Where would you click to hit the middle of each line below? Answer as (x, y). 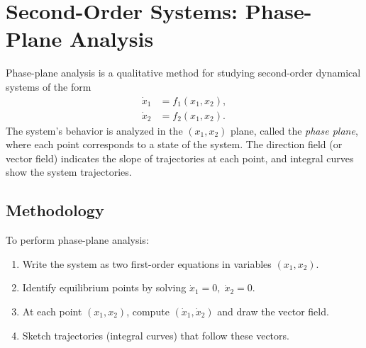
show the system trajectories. (69, 172)
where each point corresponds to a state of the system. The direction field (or (174, 144)
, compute (148, 311)
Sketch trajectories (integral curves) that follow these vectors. (156, 335)
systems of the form (49, 86)
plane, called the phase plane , (294, 130)
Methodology (55, 210)
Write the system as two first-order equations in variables (147, 263)
